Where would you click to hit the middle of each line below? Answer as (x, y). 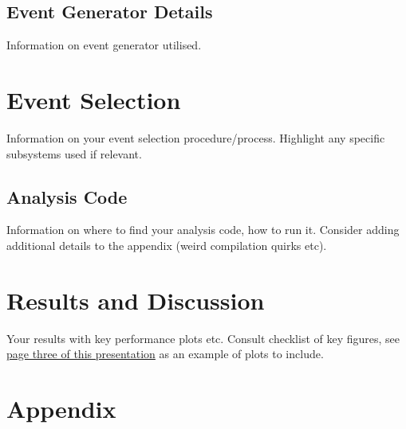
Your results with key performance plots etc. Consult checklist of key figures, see (203, 338)
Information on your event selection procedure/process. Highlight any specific (196, 137)
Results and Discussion (136, 300)
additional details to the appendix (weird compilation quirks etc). (167, 245)
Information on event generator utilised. (104, 45)
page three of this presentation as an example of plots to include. (165, 354)
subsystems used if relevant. (74, 153)
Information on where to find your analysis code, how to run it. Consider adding (203, 230)
